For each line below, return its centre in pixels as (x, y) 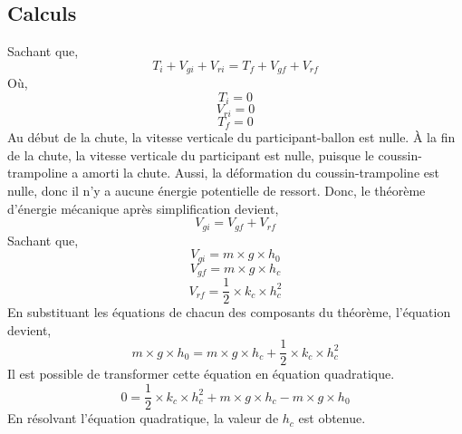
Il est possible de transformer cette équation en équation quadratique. (201, 374)
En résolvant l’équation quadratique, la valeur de (143, 418)
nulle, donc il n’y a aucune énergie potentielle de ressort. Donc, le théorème (217, 190)
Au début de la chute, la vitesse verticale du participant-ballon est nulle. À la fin (231, 137)
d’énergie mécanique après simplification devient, (143, 208)
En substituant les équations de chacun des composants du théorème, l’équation (229, 312)
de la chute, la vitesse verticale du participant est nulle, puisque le (191, 154)
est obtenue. (332, 418)
